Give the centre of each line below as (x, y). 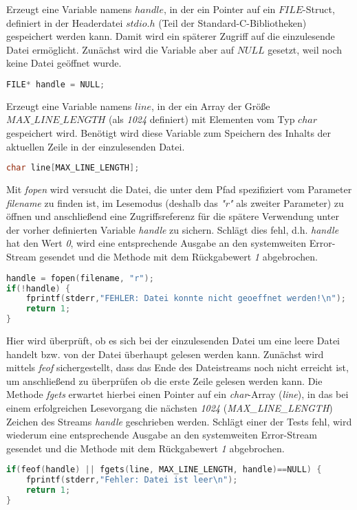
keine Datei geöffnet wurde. (64, 63)
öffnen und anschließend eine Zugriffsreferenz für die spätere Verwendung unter (173, 216)
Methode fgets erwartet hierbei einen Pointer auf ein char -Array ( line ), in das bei (177, 394)
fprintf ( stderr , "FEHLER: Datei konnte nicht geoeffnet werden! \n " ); (186, 299)
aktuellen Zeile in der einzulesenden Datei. (96, 146)
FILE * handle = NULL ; (56, 84)
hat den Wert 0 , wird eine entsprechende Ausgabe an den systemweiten (156, 243)
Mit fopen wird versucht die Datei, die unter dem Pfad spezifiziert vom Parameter (179, 189)
